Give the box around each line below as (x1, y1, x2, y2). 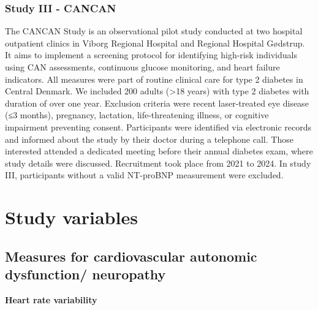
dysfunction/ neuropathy (5, 265, 166, 284)
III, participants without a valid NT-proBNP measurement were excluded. (5, 168, 284, 181)
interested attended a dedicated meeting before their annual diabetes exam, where (5, 145, 313, 157)
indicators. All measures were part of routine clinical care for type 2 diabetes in (5, 72, 303, 85)
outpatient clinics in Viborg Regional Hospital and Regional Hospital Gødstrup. (5, 36, 305, 49)
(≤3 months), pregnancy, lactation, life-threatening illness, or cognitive (5, 108, 269, 121)
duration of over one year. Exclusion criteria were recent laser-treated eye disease (5, 96, 309, 109)
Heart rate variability (5, 293, 97, 306)
